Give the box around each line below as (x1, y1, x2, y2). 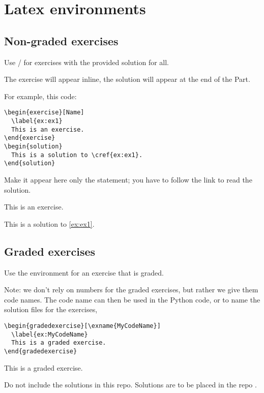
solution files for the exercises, (4, 304, 98, 315)
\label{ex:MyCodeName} (11, 330, 88, 338)
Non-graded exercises (4, 33, 119, 48)
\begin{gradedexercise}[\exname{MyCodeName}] (4, 322, 161, 329)
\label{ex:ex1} (11, 117, 63, 125)
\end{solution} (4, 160, 55, 167)
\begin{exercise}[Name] (4, 109, 84, 116)
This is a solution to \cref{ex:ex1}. (11, 151, 143, 159)
